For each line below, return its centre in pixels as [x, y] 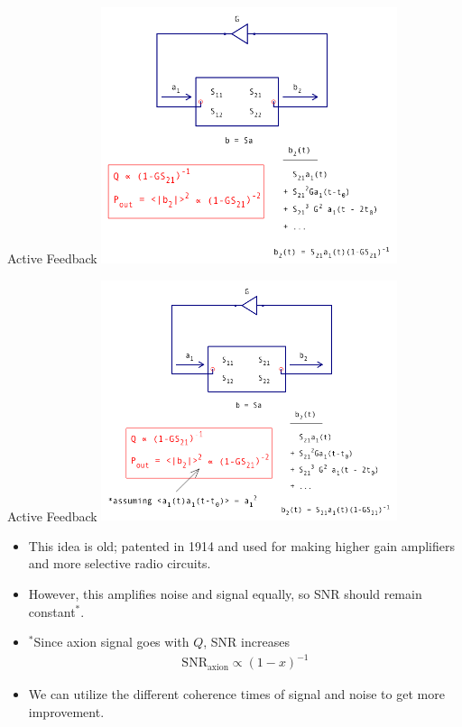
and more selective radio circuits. [120, 563]
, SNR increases [246, 642]
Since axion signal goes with [111, 642]
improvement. [66, 711]
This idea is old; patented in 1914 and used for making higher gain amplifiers [241, 545]
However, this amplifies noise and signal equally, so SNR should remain [225, 593]
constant [52, 611]
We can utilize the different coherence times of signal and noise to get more [236, 694]
